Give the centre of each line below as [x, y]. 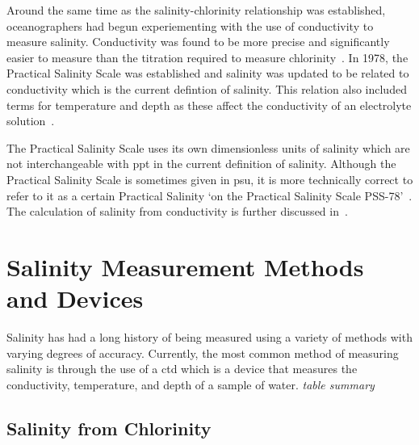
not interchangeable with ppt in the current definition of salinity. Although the [201, 164]
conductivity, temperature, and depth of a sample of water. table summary [191, 384]
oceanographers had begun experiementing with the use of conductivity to [190, 25]
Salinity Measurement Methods [185, 266]
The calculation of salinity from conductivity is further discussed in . [177, 211]
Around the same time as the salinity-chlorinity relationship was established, [196, 10]
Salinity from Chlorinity [109, 428]
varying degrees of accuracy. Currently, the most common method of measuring [203, 353]
